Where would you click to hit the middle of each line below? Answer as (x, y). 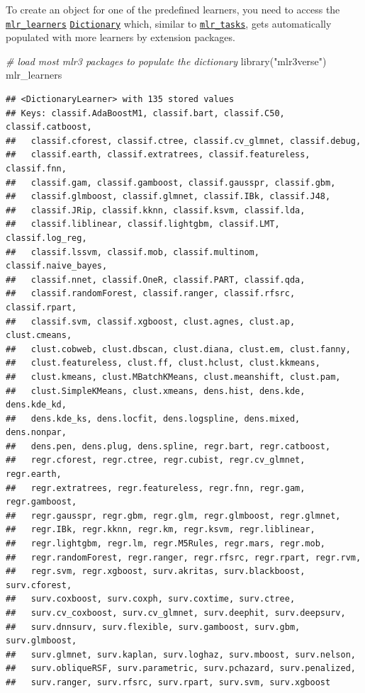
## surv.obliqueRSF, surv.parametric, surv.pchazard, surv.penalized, (181, 669)
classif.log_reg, (46, 238)
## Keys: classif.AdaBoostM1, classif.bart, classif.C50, (145, 113)
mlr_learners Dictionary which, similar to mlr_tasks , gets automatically (169, 23)
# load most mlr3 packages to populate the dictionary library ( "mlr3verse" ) (166, 61)
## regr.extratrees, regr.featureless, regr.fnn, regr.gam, (156, 488)
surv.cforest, (39, 585)
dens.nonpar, (36, 433)
